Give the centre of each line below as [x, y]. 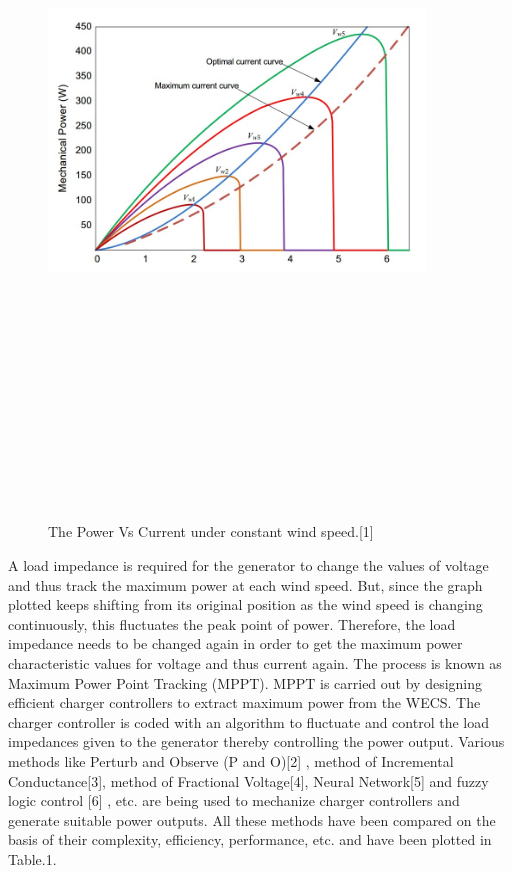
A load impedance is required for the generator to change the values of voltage [248, 565]
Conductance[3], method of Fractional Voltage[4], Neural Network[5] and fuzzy [248, 780]
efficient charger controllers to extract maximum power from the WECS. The [244, 702]
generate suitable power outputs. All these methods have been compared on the [252, 819]
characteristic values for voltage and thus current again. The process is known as [255, 663]
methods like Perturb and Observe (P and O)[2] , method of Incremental [231, 761]
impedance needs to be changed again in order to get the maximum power [235, 643]
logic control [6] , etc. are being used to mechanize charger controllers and [234, 800]
